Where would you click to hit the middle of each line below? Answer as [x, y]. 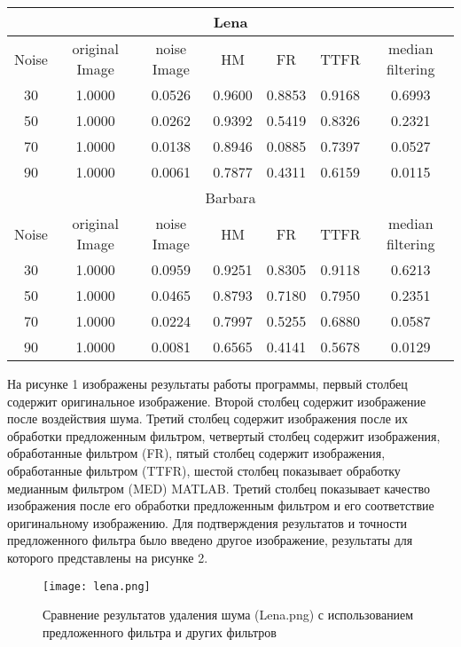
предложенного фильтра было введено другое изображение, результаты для [210, 540]
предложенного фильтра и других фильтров [160, 631]
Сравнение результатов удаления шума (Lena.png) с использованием [228, 615]
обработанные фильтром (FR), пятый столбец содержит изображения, [196, 453]
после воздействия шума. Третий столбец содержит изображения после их [208, 418]
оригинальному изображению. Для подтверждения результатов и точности [207, 522]
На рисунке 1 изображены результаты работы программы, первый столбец [207, 383]
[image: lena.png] [97, 586]
